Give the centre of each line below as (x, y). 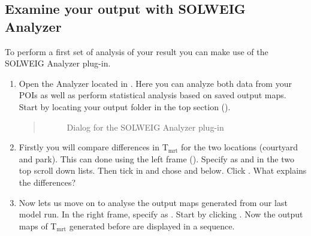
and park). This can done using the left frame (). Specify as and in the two (157, 158)
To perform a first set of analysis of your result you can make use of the (137, 51)
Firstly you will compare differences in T (93, 147)
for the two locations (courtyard (240, 147)
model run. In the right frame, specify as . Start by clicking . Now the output (161, 214)
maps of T (38, 226)
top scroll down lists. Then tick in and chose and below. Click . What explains (163, 170)
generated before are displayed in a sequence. (152, 226)
